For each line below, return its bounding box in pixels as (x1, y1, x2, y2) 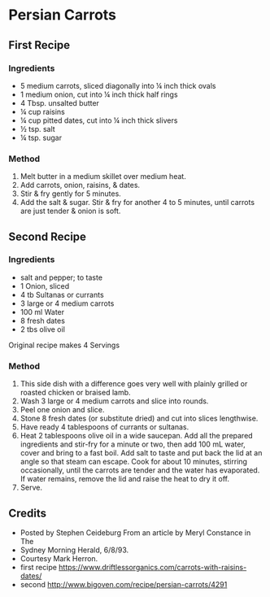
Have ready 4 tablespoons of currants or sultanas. (20, 422, 189, 432)
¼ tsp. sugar (20, 133, 63, 142)
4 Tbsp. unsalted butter (20, 98, 100, 107)
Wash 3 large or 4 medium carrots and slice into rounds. (20, 396, 209, 406)
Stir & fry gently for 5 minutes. (20, 189, 122, 198)
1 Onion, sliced (20, 281, 70, 290)
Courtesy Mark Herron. (20, 553, 98, 563)
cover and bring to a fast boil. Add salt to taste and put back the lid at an (20, 448, 263, 458)
